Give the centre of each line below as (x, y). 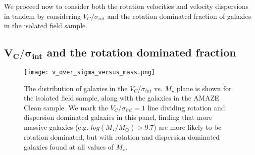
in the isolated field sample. (46, 26)
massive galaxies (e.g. (56, 127)
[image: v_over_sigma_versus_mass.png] (89, 72)
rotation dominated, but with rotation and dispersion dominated (122, 137)
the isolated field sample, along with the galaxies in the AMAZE (122, 98)
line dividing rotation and (186, 107)
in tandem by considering (42, 16)
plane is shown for (204, 88)
